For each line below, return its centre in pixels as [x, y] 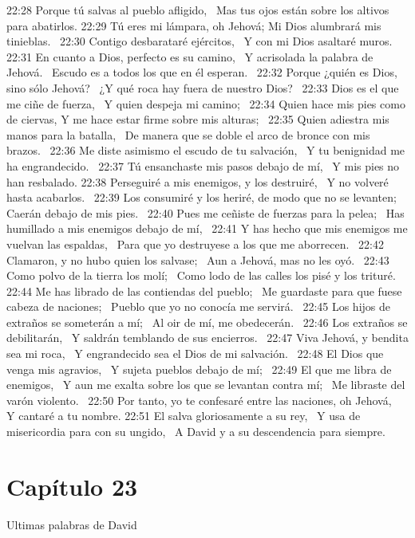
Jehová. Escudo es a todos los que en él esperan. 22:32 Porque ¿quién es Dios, [202, 72]
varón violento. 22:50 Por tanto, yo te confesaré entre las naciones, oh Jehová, [199, 400]
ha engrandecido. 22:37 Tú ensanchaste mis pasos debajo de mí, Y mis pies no [203, 165]
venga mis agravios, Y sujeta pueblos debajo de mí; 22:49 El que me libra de [199, 369]
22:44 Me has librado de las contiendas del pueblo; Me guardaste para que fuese [204, 291]
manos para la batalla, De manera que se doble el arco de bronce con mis [188, 134]
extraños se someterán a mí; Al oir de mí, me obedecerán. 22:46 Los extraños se [207, 322]
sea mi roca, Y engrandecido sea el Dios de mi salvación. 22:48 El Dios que [195, 353]
